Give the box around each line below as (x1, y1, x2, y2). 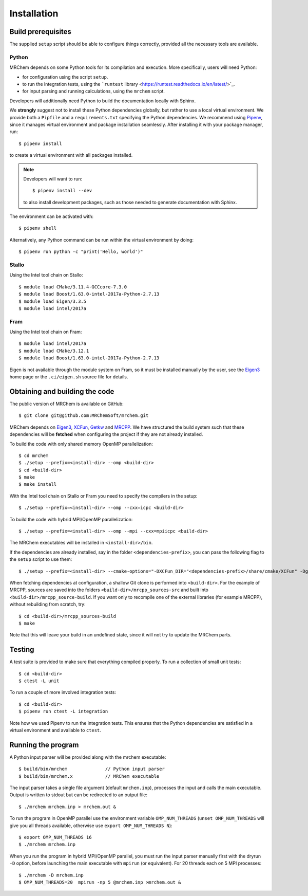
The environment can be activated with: (9, 213, 94, 220)
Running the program (9, 740, 79, 749)
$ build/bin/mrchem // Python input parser (18, 766, 165, 772)
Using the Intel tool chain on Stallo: (9, 272, 83, 278)
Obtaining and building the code (9, 387, 114, 396)
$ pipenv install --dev (32, 188, 92, 194)
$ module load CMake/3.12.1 (18, 348, 89, 354)
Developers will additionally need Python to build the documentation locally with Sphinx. (9, 98, 196, 104)
